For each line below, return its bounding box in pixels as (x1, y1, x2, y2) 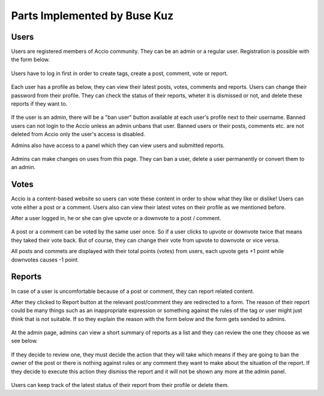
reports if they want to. (11, 100, 68, 107)
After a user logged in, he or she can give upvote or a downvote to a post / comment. (11, 215, 221, 222)
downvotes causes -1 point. (11, 256, 79, 263)
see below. (11, 337, 38, 344)
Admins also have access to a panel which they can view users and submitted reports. (11, 142, 225, 149)
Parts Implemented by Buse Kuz (11, 9, 174, 22)
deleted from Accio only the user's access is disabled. (11, 131, 145, 138)
